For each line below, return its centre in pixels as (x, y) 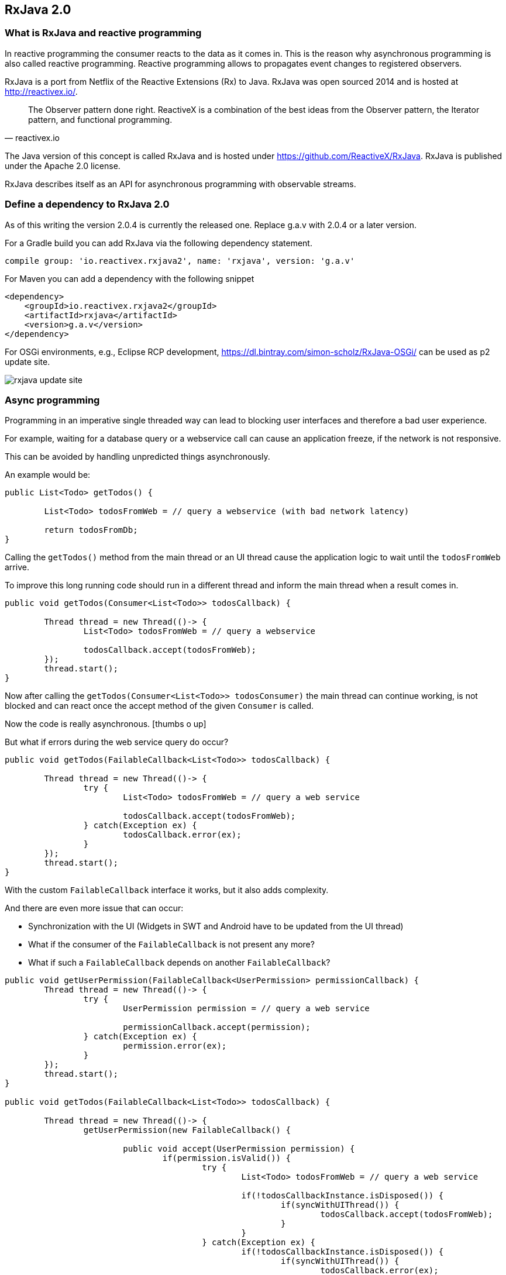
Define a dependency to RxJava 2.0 (87, 204)
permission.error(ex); (175, 1046)
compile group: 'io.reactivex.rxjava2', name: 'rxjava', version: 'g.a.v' (180, 261)
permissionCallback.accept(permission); (217, 1027)
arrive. (17, 567)
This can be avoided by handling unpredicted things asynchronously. (137, 457)
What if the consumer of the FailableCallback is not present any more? (171, 945)
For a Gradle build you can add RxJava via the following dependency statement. (159, 243)
